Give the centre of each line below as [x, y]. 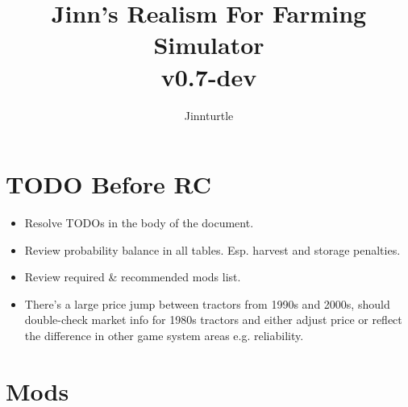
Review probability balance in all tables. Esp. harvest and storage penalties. [212, 249]
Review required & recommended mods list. [133, 277]
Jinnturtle [209, 115]
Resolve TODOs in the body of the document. [139, 223]
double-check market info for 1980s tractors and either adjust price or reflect [213, 320]
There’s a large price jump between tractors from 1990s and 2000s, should [207, 303]
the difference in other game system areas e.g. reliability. [164, 335]
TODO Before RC [109, 184]
